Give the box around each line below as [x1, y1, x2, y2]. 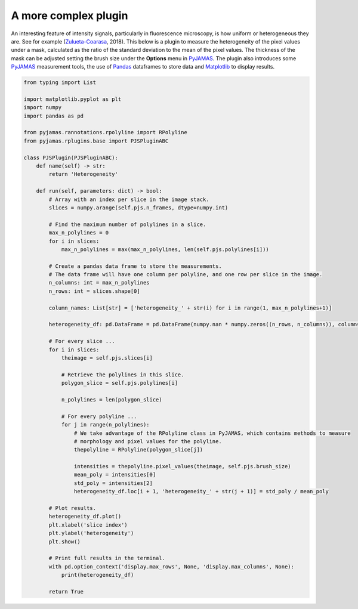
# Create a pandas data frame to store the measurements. [48, 262, 222, 270]
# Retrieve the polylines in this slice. [61, 371, 184, 378]
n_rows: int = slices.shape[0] [48, 288, 140, 295]
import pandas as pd [23, 112, 84, 119]
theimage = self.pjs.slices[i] [61, 354, 153, 361]
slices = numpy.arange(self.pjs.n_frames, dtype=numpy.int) [48, 204, 229, 211]
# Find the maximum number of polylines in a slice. [48, 221, 206, 228]
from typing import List [23, 79, 97, 86]
